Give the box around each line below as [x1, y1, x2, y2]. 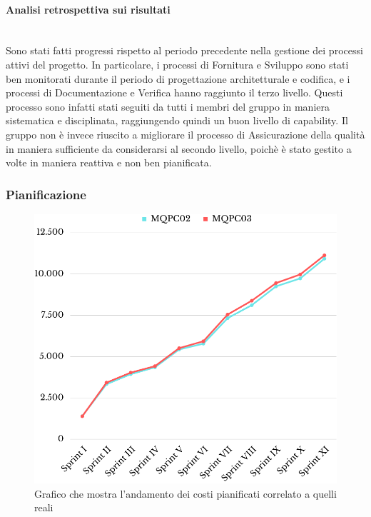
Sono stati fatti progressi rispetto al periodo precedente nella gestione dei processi [6, 43, 363, 58]
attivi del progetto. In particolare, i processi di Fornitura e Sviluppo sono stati [6, 56, 349, 71]
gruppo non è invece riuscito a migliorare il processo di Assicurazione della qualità [6, 126, 365, 141]
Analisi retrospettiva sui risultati [6, 1, 171, 16]
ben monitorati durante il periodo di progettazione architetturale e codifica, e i [6, 71, 350, 86]
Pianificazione [6, 185, 86, 203]
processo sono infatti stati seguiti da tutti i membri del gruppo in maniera [6, 99, 330, 114]
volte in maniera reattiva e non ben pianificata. [6, 155, 212, 170]
